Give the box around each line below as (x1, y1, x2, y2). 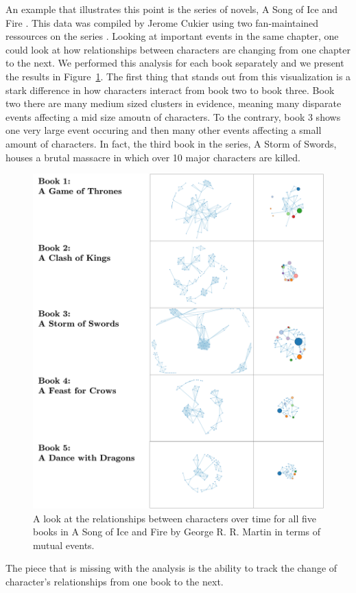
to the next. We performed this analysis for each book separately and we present (5, 56, 344, 70)
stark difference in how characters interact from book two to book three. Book (5, 82, 335, 97)
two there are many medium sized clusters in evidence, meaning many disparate (5, 96, 342, 111)
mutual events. (33, 537, 95, 552)
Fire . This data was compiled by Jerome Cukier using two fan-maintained (5, 15, 319, 30)
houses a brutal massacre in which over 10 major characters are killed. (5, 150, 300, 164)
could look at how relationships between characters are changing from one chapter (5, 42, 351, 56)
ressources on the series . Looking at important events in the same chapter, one (5, 29, 339, 43)
